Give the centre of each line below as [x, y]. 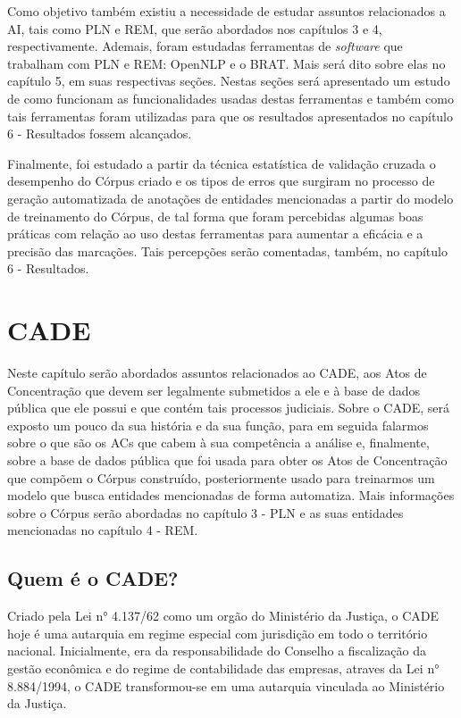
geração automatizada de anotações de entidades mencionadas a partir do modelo [230, 198]
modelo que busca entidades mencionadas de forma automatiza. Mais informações [231, 495]
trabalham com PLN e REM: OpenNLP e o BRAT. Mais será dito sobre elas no [226, 63]
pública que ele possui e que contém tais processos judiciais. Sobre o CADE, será [228, 408]
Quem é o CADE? [93, 578]
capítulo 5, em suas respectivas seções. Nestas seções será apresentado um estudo [229, 81]
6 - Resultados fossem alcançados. [100, 134]
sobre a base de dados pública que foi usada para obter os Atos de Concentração [227, 460]
